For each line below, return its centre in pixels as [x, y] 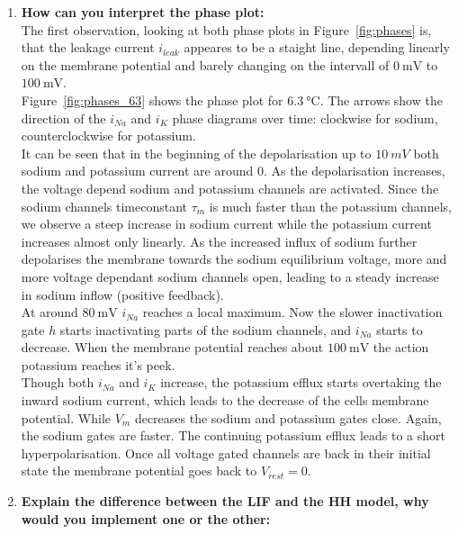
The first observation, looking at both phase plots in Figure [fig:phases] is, [226, 29]
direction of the [63, 118]
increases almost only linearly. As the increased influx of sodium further [219, 241]
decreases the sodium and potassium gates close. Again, [288, 417]
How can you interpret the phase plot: [143, 12]
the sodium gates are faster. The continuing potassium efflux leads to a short [233, 435]
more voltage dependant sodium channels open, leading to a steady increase [230, 276]
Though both [58, 382]
